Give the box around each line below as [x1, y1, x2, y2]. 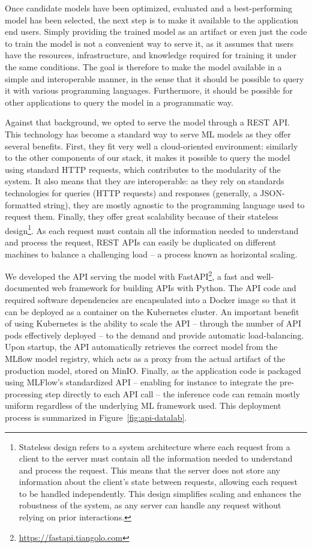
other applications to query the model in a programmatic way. [5, 95, 233, 108]
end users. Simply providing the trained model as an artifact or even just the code [5, 25, 307, 38]
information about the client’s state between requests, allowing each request [19, 475, 298, 488]
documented [5, 282, 49, 294]
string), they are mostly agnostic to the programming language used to [43, 198, 305, 211]
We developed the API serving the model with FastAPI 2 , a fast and [5, 268, 254, 282]
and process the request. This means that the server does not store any [19, 463, 280, 476]
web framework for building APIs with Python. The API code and [52, 282, 296, 294]
